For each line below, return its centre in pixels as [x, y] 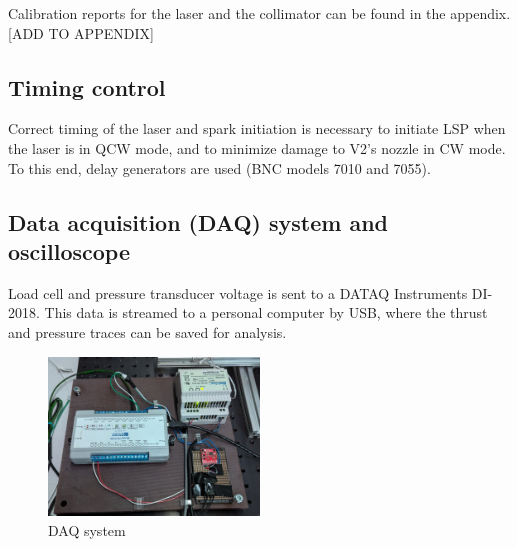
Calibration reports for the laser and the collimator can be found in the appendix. [259, 13]
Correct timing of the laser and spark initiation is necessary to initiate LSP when [257, 128]
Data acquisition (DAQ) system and [198, 221]
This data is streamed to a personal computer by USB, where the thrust [266, 312]
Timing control [87, 86]
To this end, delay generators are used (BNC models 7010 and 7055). [219, 167]
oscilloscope [69, 250]
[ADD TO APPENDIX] [81, 32]
